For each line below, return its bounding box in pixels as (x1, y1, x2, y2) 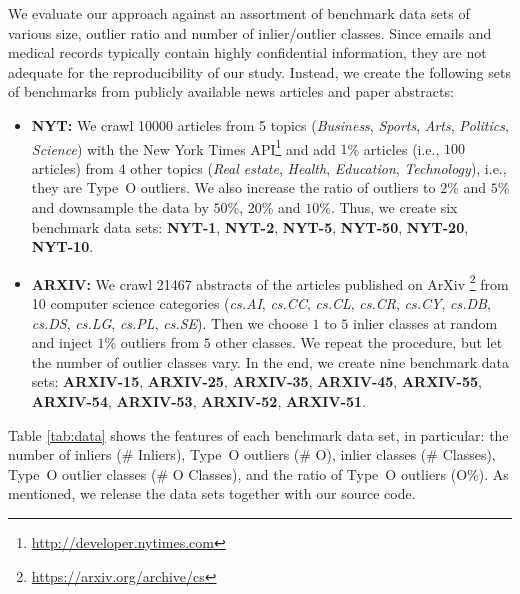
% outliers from (104, 332, 200, 353)
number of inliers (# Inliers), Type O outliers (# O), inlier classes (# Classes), (8, 444, 496, 465)
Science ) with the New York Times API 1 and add (31, 135, 336, 159)
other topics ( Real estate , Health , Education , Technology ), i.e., (130, 157, 507, 178)
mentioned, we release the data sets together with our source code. (8, 483, 416, 504)
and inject (31, 332, 93, 353)
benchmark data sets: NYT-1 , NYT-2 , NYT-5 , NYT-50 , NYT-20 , (31, 216, 469, 237)
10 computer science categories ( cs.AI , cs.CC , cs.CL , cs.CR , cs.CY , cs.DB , (31, 293, 491, 314)
